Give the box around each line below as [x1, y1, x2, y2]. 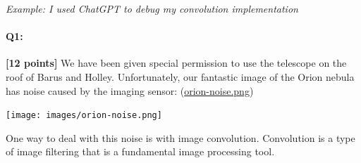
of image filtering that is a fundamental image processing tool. [6, 144, 275, 159]
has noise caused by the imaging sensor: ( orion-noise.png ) [6, 83, 254, 98]
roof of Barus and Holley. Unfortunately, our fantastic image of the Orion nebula [6, 69, 355, 84]
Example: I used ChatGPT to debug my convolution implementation [6, 1, 298, 15]
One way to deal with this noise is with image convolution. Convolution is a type [6, 130, 355, 145]
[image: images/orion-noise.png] [6, 110, 162, 121]
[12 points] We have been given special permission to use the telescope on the [6, 56, 347, 70]
